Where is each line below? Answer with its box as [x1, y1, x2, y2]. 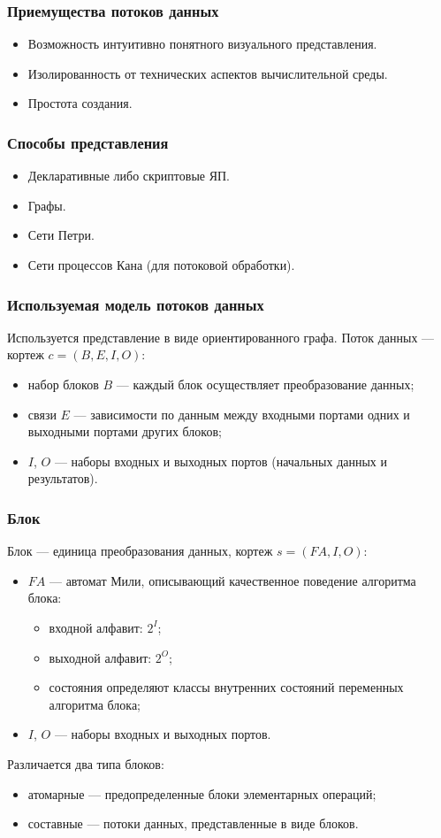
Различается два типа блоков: [7, 754, 164, 773]
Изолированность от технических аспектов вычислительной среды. [27, 64, 388, 82]
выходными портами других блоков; [27, 422, 222, 441]
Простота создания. [27, 94, 133, 112]
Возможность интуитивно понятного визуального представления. [27, 35, 377, 53]
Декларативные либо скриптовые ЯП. [27, 166, 231, 185]
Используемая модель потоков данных [7, 293, 264, 315]
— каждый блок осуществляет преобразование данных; [116, 375, 414, 393]
